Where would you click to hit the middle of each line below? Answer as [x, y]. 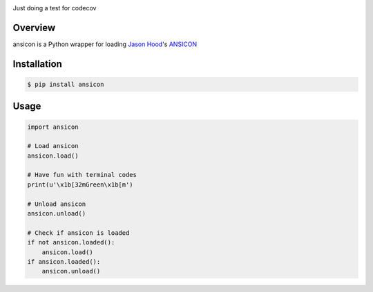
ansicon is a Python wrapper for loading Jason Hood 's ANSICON [105, 44]
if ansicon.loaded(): [64, 261]
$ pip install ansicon [66, 84]
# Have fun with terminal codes [82, 175]
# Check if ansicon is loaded [78, 233]
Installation [37, 64]
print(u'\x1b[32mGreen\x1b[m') [80, 185]
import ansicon [53, 127]
